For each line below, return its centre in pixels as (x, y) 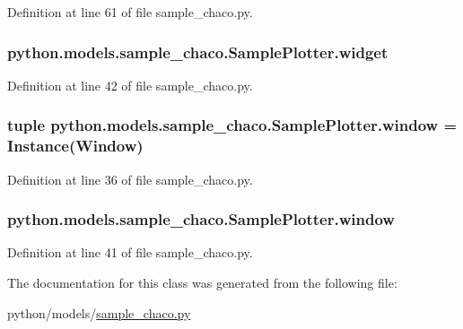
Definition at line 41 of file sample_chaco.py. (130, 252)
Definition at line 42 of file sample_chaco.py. (130, 85)
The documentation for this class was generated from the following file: (202, 282)
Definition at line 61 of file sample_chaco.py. (130, 12)
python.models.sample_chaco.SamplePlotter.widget (198, 52)
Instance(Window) (75, 146)
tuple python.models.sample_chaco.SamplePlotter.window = (232, 125)
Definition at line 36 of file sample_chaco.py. (130, 179)
